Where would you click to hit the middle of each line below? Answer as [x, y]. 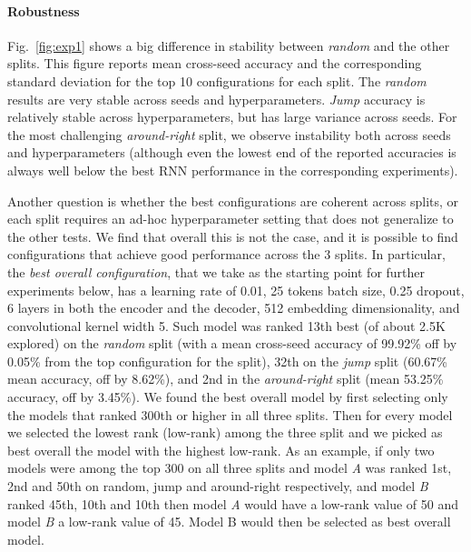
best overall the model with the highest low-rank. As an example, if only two [221, 450]
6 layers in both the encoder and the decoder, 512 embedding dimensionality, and [234, 308]
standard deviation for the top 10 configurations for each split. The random [217, 80]
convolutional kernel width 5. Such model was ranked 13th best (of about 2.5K [226, 325]
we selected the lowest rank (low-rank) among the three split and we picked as [225, 432]
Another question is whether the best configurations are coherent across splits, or [233, 201]
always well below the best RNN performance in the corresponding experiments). [233, 170]
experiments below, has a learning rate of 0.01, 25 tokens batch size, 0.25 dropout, [236, 290]
